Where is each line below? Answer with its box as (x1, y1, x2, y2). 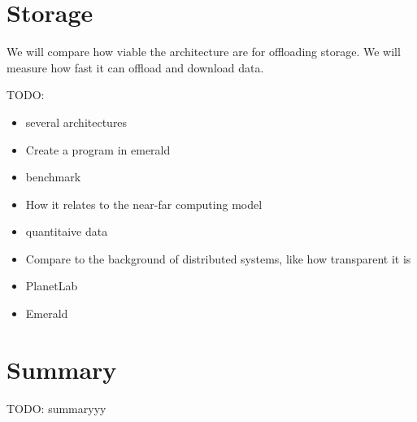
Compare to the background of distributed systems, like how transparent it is (25, 250, 411, 267)
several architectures (25, 113, 128, 130)
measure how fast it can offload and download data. (7, 59, 264, 76)
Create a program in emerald (25, 141, 171, 158)
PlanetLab (25, 277, 78, 294)
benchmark (25, 168, 81, 185)
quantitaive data (25, 223, 108, 240)
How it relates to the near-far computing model (25, 195, 263, 212)
